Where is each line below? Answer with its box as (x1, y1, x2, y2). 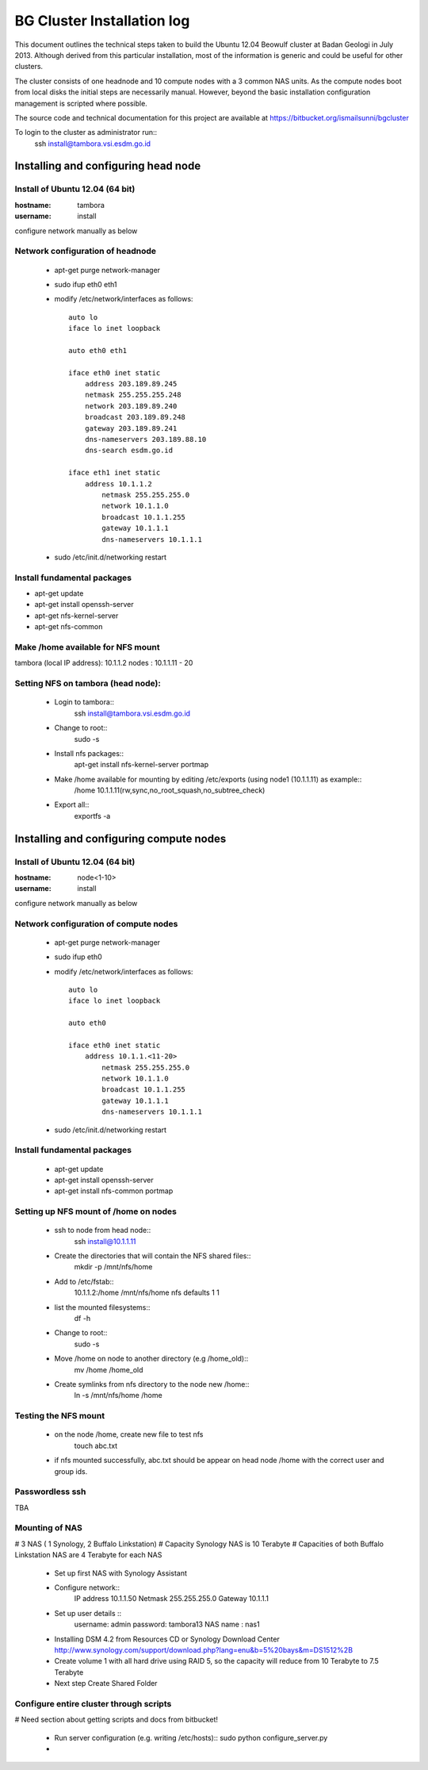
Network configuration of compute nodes (14, 918, 178, 929)
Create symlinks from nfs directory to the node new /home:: (54, 1379, 250, 1388)
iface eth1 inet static (68, 468, 161, 478)
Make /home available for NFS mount (14, 642, 160, 653)
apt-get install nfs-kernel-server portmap (74, 760, 209, 770)
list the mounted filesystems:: (54, 1302, 151, 1312)
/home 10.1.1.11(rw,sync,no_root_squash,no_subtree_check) (74, 785, 266, 795)
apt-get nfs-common (34, 622, 103, 632)
